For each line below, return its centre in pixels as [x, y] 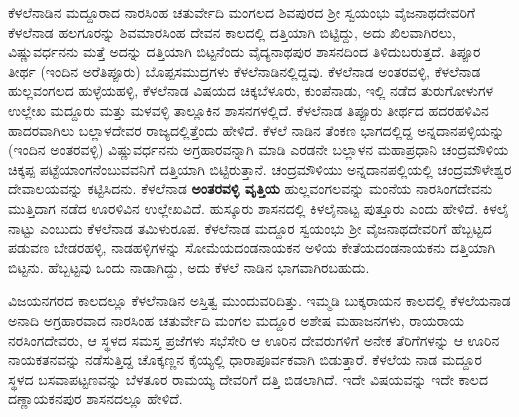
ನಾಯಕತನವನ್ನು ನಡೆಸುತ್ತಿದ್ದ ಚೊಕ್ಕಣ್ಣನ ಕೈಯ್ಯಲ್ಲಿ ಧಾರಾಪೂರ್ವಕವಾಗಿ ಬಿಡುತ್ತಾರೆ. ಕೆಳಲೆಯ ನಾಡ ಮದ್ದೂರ [245, 359]
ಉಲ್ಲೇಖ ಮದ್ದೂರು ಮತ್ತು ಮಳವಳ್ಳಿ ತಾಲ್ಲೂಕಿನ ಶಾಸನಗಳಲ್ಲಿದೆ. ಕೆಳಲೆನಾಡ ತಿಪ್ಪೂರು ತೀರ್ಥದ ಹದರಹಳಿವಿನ [248, 109]
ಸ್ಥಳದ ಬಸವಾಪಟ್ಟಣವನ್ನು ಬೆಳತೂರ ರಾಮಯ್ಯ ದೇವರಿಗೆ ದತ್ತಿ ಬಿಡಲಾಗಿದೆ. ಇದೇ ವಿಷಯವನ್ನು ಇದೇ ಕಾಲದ [248, 378]
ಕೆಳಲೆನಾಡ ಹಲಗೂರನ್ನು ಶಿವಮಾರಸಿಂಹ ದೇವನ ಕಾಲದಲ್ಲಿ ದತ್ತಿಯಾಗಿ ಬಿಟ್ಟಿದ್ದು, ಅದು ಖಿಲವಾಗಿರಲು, [232, 31]
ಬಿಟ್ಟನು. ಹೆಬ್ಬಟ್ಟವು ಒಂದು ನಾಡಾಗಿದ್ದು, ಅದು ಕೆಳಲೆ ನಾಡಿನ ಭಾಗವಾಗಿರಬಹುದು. [189, 266]
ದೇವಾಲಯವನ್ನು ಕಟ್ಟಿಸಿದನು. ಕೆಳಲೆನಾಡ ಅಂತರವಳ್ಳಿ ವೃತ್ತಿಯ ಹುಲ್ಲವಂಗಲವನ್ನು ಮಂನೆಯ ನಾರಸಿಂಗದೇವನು [250, 188]
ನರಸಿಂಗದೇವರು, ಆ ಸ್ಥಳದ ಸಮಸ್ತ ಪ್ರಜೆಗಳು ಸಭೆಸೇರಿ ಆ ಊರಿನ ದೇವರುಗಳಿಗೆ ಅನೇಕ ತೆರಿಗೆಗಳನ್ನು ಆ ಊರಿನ [254, 339]
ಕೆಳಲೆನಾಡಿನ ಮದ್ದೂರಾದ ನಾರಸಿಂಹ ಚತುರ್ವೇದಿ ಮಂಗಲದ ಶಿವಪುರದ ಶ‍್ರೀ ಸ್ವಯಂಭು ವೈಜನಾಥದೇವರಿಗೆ [241, 12]
